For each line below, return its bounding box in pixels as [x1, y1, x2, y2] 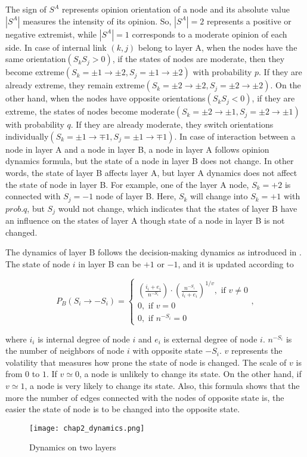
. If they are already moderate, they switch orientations [70, 118, 274, 131]
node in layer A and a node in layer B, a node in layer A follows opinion [5, 143, 269, 155]
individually [5, 129, 49, 142]
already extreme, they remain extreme [5, 79, 145, 91]
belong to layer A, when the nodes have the [138, 41, 297, 53]
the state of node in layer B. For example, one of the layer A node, [5, 178, 249, 190]
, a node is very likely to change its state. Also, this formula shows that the [24, 379, 300, 391]
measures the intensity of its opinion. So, [23, 14, 172, 27]
